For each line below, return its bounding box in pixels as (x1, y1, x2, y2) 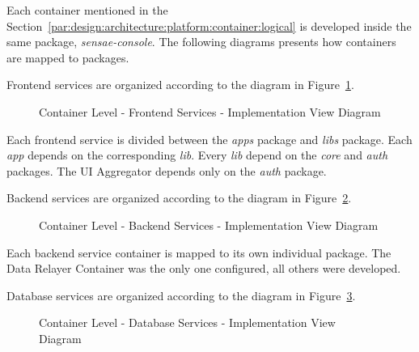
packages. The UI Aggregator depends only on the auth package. (6, 162, 327, 179)
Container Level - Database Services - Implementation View (39, 314, 336, 331)
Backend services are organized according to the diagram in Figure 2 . (6, 189, 352, 206)
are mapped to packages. (6, 49, 129, 66)
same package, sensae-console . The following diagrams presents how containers (6, 33, 396, 50)
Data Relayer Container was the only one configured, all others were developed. (6, 260, 401, 277)
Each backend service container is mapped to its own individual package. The (6, 244, 391, 261)
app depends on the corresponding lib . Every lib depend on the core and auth (6, 146, 388, 163)
